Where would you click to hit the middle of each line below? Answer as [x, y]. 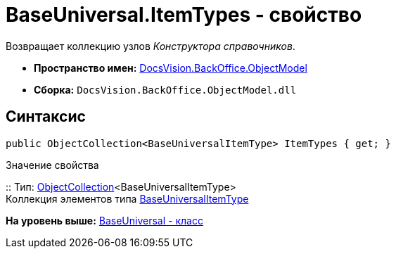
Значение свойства [52, 165]
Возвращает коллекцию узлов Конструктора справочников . [151, 46]
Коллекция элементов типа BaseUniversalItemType [127, 198]
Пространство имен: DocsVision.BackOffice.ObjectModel [171, 68]
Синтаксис [46, 117]
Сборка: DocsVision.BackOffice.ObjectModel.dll [165, 89]
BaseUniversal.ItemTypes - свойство [184, 15]
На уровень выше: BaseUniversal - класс [104, 220]
